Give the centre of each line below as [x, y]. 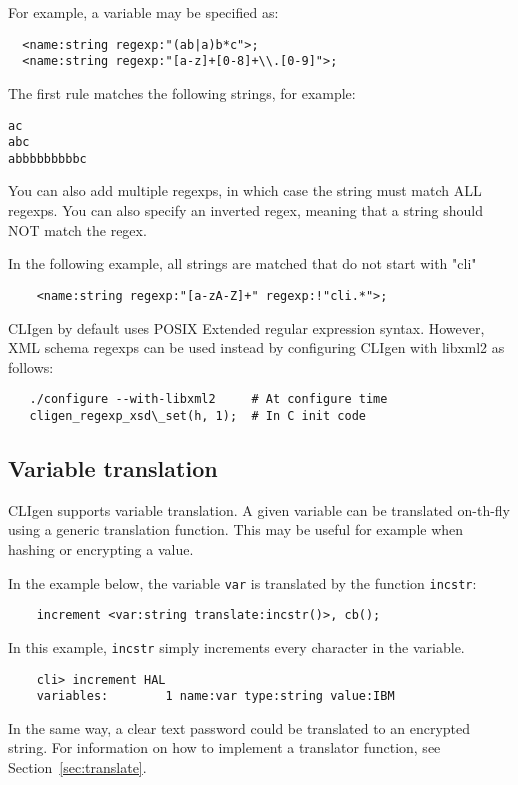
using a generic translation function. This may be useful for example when [236, 529]
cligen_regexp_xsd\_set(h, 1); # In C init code [197, 415]
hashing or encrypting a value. [101, 548]
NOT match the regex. [77, 229]
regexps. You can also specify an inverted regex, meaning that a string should [245, 210]
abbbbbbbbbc [47, 158]
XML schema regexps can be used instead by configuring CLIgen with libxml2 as [256, 347]
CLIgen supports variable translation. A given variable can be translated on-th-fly [259, 509]
